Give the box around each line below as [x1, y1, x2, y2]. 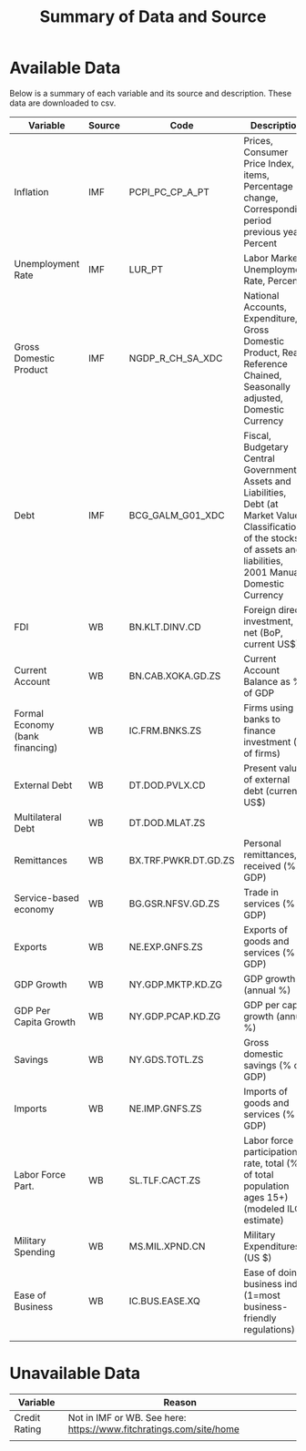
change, [243, 191, 279, 204]
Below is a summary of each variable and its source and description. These [9, 87, 292, 98]
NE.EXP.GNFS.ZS [128, 940, 203, 953]
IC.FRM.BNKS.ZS [128, 724, 202, 737]
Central [243, 452, 275, 465]
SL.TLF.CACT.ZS [128, 1173, 201, 1186]
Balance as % [243, 675, 302, 688]
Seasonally [243, 380, 291, 393]
